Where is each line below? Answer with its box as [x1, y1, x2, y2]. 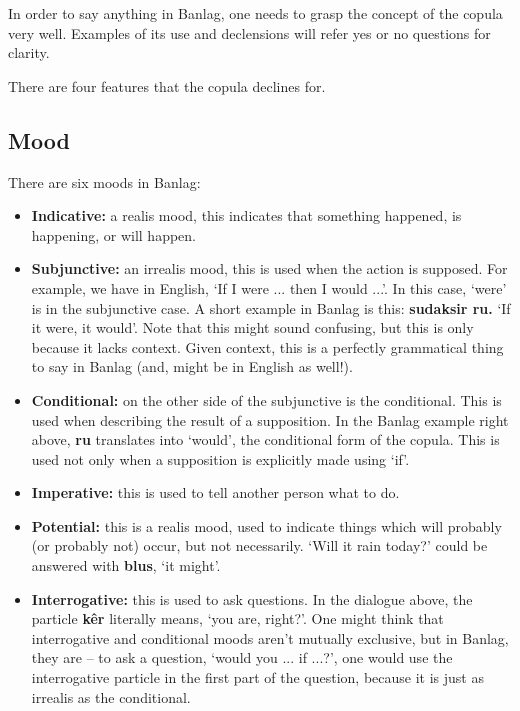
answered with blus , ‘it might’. [31, 555, 221, 576]
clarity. [8, 42, 50, 63]
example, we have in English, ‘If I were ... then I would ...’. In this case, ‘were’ [31, 277, 507, 298]
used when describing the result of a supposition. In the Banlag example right [31, 409, 509, 430]
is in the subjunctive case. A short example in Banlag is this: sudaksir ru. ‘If [31, 297, 511, 318]
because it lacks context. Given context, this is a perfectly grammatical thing [31, 336, 504, 357]
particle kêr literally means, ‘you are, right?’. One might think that [31, 608, 444, 629]
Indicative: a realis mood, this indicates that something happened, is [31, 205, 462, 226]
